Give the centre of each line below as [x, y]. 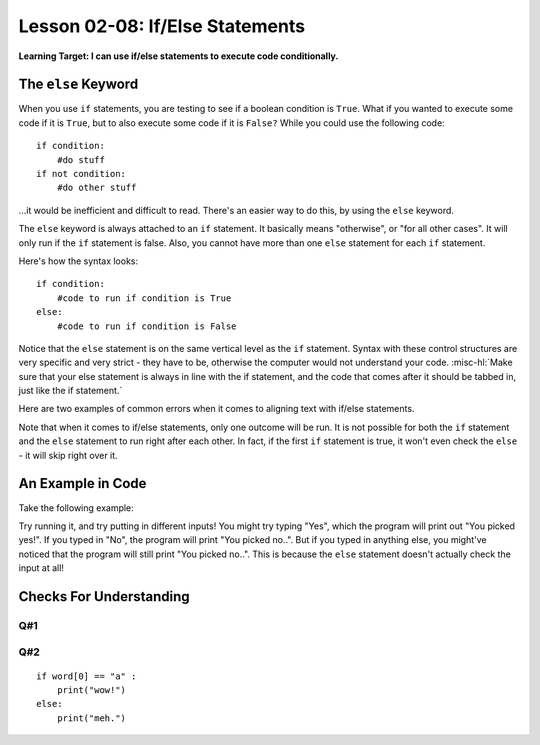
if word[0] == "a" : [86, 676]
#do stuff [80, 159]
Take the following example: [76, 507]
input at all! [41, 568]
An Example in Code [82, 483]
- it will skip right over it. [68, 455]
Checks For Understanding [104, 596]
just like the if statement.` [70, 391]
